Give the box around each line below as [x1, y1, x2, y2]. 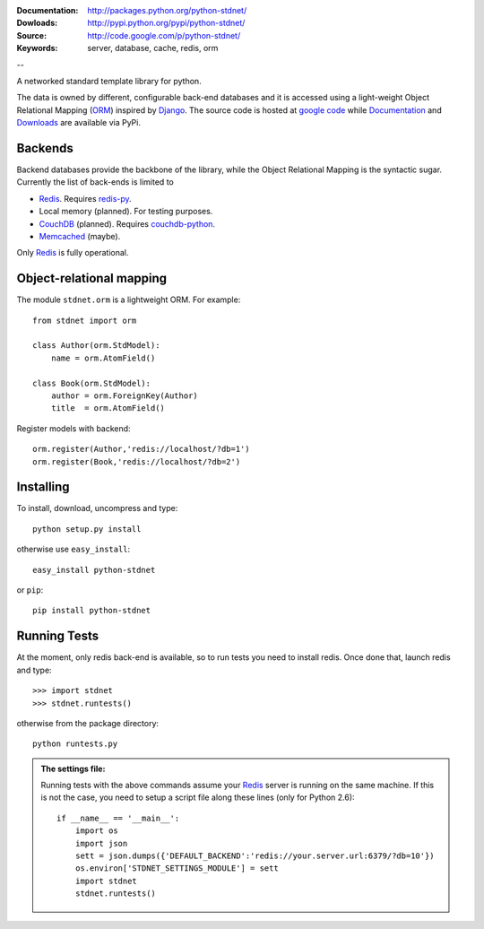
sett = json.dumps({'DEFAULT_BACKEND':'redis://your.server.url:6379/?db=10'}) [74, 851, 435, 861]
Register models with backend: [16, 422, 131, 434]
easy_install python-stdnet [32, 565, 156, 575]
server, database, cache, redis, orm [87, 43, 219, 54]
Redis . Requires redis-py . [39, 193, 132, 204]
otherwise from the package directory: [16, 717, 160, 728]
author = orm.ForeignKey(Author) [50, 391, 199, 401]
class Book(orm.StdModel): [32, 378, 151, 388]
